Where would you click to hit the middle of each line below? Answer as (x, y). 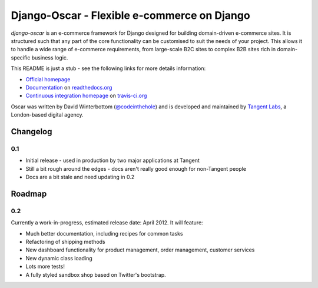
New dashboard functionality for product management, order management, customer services (140, 250)
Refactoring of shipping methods (65, 241)
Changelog (32, 132)
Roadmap (29, 193)
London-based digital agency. (47, 115)
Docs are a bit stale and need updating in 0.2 (80, 177)
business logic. (50, 57)
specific (21, 57)
